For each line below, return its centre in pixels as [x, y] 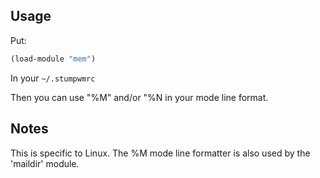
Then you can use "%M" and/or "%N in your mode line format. [139, 97]
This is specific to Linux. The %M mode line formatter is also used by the [160, 153]
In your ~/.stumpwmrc [53, 78]
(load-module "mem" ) [53, 59]
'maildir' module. [45, 163]
